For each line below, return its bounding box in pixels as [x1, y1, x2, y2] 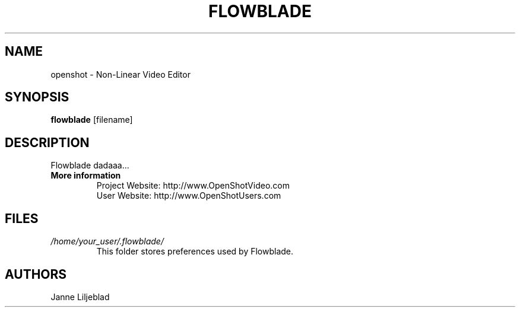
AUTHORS [5, 266, 67, 282]
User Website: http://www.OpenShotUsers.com [96, 190, 281, 201]
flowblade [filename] [50, 114, 133, 125]
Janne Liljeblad [50, 291, 110, 302]
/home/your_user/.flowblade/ [50, 236, 164, 247]
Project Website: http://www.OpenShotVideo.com [96, 180, 290, 191]
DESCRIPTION [5, 135, 90, 150]
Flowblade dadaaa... [50, 160, 129, 171]
